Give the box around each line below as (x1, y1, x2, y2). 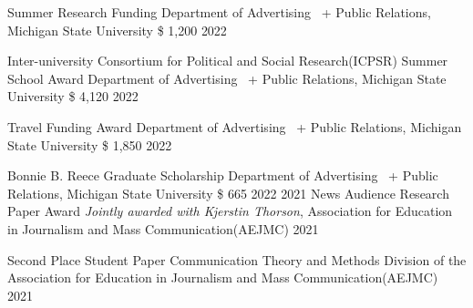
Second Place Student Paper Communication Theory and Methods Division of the (7, 250, 467, 269)
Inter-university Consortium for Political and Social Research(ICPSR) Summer (7, 51, 448, 70)
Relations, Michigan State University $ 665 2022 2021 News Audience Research (7, 183, 449, 202)
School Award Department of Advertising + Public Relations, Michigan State (7, 68, 447, 87)
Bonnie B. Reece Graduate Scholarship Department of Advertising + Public (7, 166, 438, 185)
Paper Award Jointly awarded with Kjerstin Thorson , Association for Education (7, 201, 453, 221)
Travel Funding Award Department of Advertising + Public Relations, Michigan (7, 117, 462, 136)
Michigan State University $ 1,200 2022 (7, 20, 227, 39)
